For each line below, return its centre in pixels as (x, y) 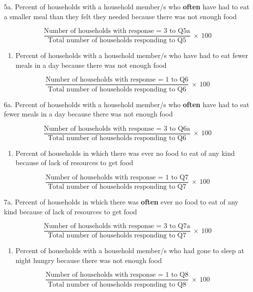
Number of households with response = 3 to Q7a (117, 226)
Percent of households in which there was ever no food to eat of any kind (125, 153)
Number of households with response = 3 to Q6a (117, 129)
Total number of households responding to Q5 (117, 41)
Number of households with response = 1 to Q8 (117, 275)
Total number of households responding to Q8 (117, 284)
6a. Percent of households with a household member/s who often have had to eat (127, 104)
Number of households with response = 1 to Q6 (117, 80)
